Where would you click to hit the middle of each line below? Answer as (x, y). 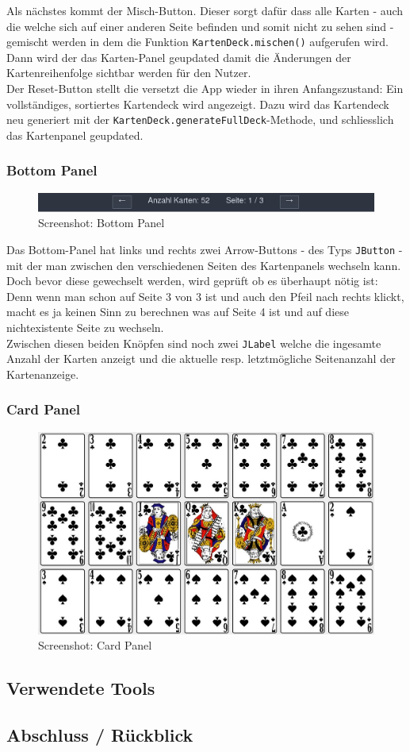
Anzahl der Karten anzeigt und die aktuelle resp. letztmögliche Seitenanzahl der (201, 359)
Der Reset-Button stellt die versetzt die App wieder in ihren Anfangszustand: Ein (205, 89)
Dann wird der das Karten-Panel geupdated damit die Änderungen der (179, 57)
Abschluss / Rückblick (100, 735)
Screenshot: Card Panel (95, 645)
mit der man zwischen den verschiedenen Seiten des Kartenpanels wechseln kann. (204, 265)
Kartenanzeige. (43, 374)
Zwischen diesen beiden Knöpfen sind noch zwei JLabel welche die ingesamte (194, 343)
